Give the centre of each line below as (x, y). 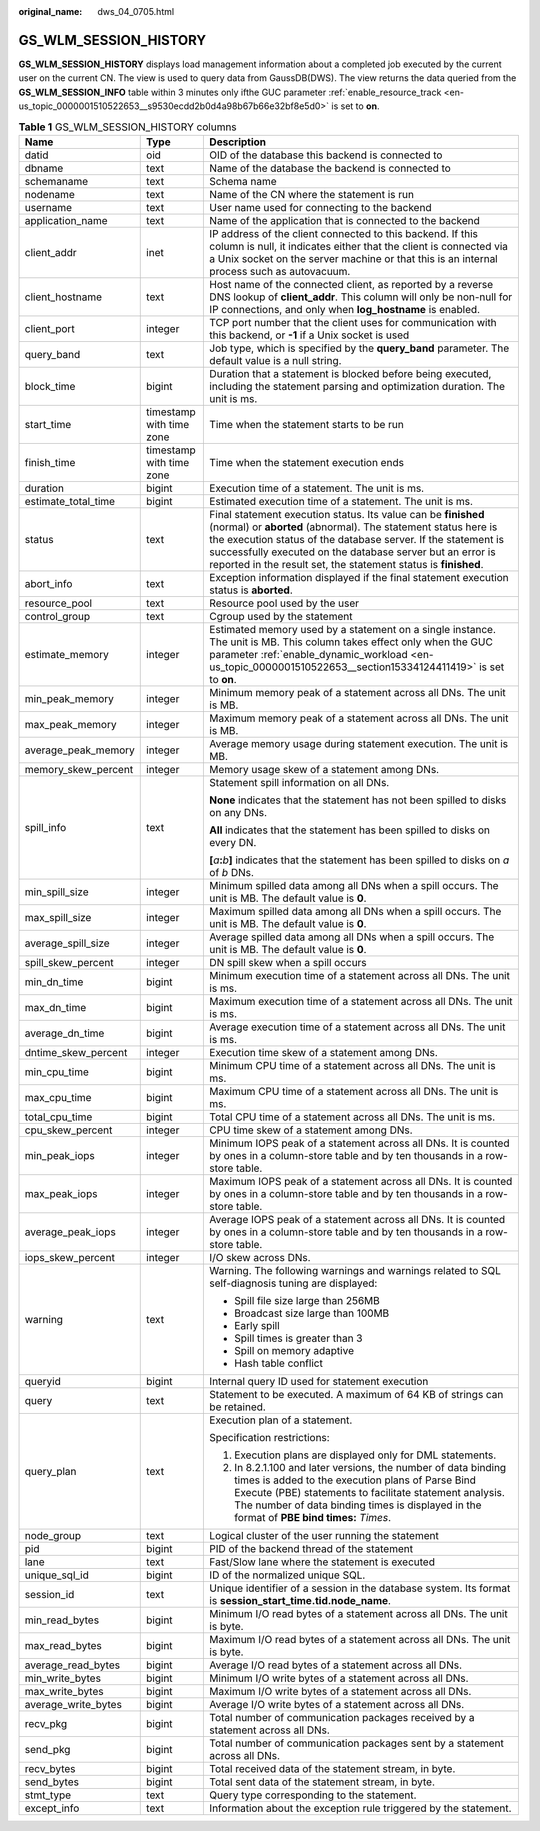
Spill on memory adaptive (294, 1350)
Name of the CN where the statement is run (312, 194)
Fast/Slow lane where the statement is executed (322, 1562)
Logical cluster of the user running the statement (324, 1535)
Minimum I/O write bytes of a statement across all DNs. (339, 1678)
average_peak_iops (70, 1232)
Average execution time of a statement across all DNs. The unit (357, 1027)
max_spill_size (58, 917)
